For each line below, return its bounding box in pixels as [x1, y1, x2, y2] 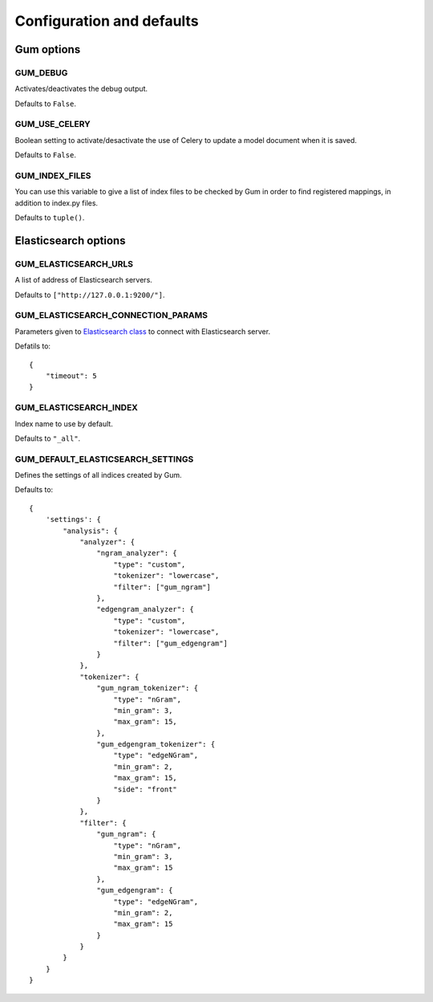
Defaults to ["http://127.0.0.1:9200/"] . [14, 290, 165, 299]
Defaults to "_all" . [14, 434, 81, 443]
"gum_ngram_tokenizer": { [96, 683, 199, 693]
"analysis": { [63, 526, 119, 536]
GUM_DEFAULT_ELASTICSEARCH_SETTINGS [14, 454, 194, 465]
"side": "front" [113, 784, 178, 794]
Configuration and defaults [14, 12, 200, 30]
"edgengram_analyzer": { [96, 605, 194, 614]
